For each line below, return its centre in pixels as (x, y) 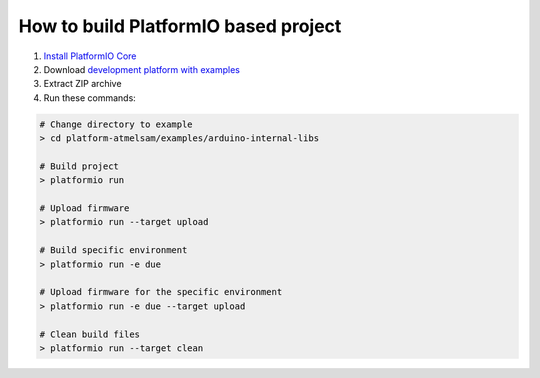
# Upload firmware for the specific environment (161, 292)
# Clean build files (89, 334)
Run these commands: (90, 97)
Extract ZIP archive (82, 84)
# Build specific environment (113, 250)
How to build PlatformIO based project (180, 26)
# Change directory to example (116, 124)
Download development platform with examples (141, 69)
